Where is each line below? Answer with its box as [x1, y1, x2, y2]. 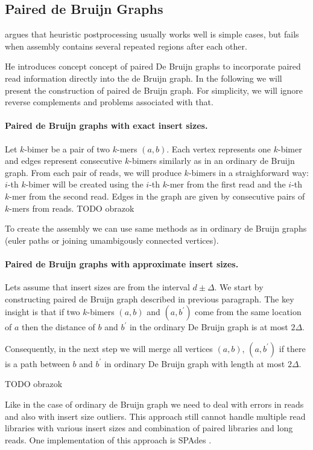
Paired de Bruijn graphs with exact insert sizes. [5, 119, 208, 132]
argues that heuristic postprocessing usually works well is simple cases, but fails [5, 28, 299, 41]
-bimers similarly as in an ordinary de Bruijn [129, 154, 295, 167]
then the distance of [22, 321, 95, 333]
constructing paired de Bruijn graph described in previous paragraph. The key [5, 292, 294, 305]
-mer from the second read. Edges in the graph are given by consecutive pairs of [9, 189, 305, 202]
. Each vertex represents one [166, 142, 271, 155]
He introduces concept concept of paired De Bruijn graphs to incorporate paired [5, 60, 301, 73]
